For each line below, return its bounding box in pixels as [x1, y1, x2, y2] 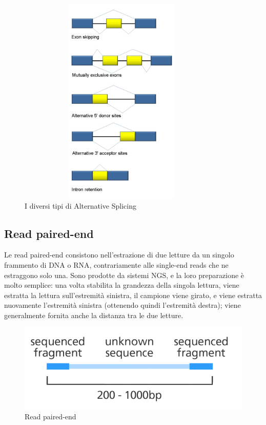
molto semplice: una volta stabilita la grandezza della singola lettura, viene [4, 280, 239, 290]
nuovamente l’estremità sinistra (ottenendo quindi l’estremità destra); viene [4, 300, 241, 310]
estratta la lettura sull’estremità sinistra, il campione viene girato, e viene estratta [4, 289, 262, 300]
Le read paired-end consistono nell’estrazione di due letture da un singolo [4, 249, 234, 260]
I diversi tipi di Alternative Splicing [25, 200, 136, 211]
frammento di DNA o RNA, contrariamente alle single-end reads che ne [4, 259, 229, 270]
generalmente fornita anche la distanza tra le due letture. [4, 309, 183, 320]
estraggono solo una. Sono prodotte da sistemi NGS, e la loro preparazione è [4, 269, 244, 280]
